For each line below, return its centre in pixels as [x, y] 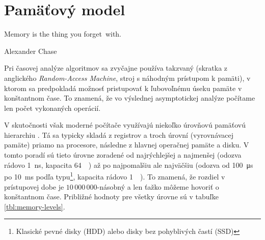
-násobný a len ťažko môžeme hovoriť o [158, 186]
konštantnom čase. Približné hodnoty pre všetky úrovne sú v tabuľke [112, 197]
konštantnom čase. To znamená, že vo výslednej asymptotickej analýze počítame [130, 98]
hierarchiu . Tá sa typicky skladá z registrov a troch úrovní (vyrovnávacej [119, 134]
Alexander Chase [31, 51]
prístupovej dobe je [34, 186]
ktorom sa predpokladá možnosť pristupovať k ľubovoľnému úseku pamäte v [123, 88]
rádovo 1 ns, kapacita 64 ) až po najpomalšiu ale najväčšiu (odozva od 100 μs [129, 164]
